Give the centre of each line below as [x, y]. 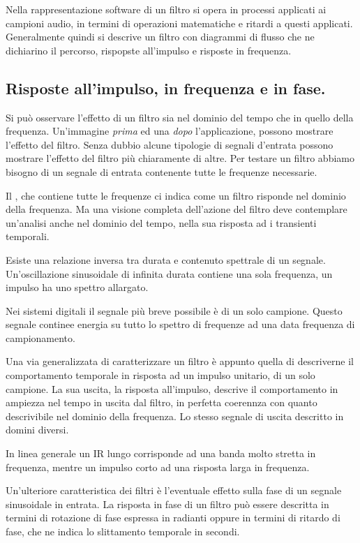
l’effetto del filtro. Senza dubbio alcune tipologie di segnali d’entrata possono [170, 144]
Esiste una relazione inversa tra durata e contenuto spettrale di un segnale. [166, 259]
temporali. [28, 236]
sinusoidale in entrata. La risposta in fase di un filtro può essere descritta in [167, 504]
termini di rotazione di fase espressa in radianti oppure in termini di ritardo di [173, 518]
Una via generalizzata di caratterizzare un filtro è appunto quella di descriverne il [180, 361]
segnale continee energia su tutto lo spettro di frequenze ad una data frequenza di [180, 324]
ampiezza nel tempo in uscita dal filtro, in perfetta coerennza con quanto [162, 402]
